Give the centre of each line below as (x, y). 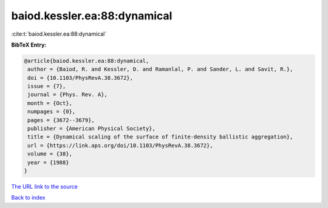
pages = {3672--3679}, (61, 120)
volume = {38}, (50, 154)
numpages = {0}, (52, 112)
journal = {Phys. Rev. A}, (67, 95)
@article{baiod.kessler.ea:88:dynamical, (87, 61)
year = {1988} (48, 162)
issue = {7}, (47, 86)
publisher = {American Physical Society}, (92, 129)
